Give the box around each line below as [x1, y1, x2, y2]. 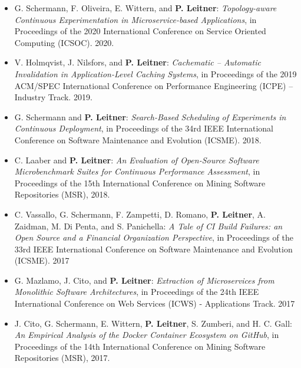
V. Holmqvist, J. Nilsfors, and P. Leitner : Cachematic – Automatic [14, 56, 261, 68]
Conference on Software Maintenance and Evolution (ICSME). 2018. [14, 133, 262, 146]
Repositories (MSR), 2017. [14, 351, 110, 364]
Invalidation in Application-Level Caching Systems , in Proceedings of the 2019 [14, 67, 297, 80]
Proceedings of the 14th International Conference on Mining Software [14, 340, 266, 352]
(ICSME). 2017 [14, 254, 70, 267]
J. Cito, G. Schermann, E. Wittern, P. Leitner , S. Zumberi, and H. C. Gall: [14, 317, 292, 329]
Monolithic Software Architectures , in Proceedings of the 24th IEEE [14, 285, 259, 298]
